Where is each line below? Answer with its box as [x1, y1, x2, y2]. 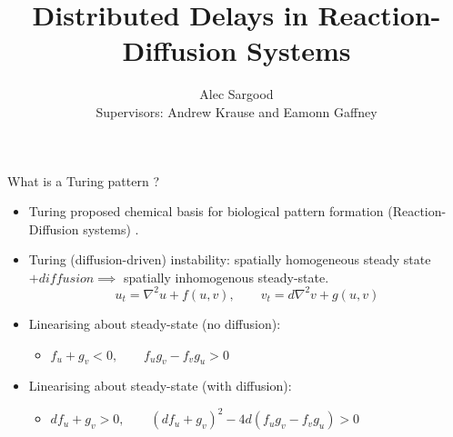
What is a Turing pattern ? [7, 171, 160, 190]
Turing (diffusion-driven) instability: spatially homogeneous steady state [28, 250, 431, 269]
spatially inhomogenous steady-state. [124, 267, 329, 286]
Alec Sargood [199, 84, 274, 104]
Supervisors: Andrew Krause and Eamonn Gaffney [96, 102, 377, 121]
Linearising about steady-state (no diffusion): [28, 313, 281, 333]
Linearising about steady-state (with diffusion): [28, 376, 292, 395]
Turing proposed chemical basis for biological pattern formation [28, 202, 384, 221]
